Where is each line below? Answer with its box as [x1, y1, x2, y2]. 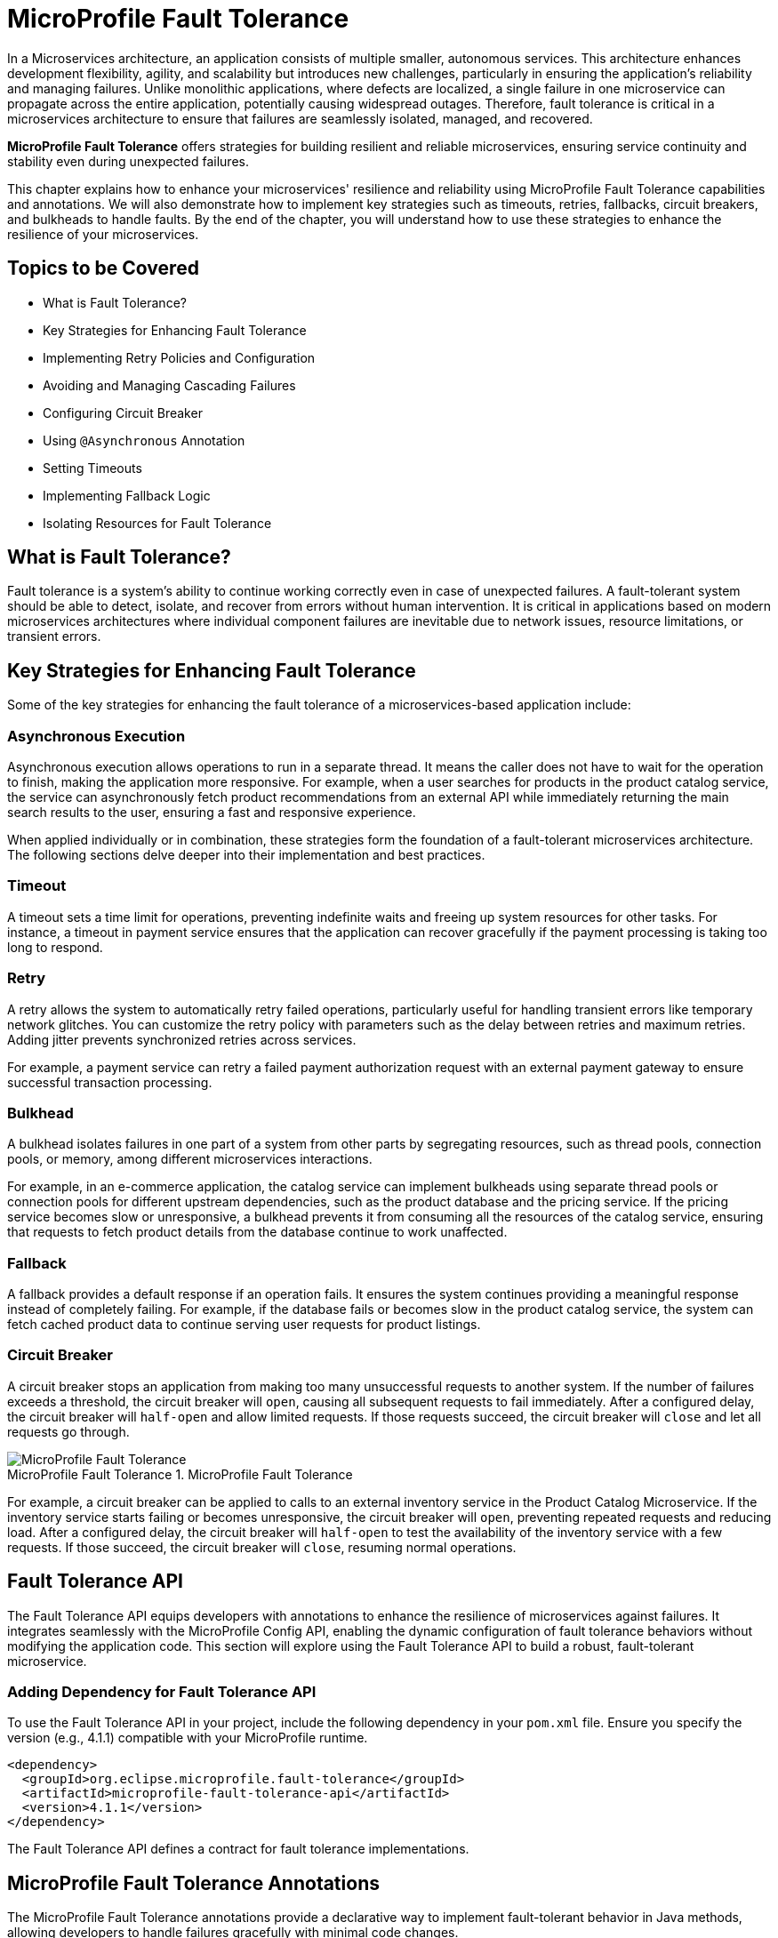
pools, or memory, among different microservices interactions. [7, 1151, 373, 1167]
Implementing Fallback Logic [43, 487, 211, 503]
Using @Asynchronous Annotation [43, 432, 245, 448]
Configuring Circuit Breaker [43, 404, 203, 420]
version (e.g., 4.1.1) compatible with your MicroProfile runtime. [7, 1730, 368, 1746]
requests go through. [7, 1423, 130, 1439]
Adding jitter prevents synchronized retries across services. [7, 1031, 357, 1047]
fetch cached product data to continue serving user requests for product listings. [7, 1317, 481, 1333]
